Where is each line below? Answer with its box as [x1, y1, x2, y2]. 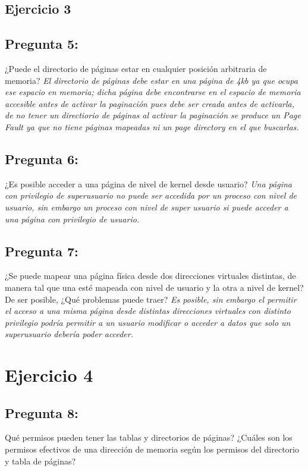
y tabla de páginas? [5, 454, 76, 467]
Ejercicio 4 [5, 363, 93, 387]
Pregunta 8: [5, 403, 78, 422]
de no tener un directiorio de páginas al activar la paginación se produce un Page [5, 109, 301, 121]
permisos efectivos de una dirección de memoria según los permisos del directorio [5, 443, 299, 456]
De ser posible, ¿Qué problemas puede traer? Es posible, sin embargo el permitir [5, 293, 297, 305]
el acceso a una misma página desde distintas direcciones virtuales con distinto [5, 304, 291, 317]
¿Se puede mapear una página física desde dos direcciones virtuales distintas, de [5, 269, 296, 282]
